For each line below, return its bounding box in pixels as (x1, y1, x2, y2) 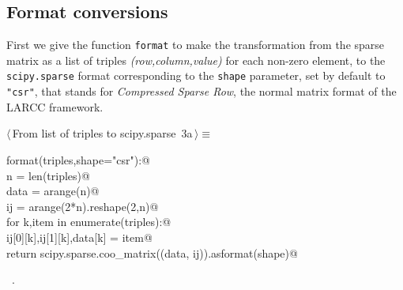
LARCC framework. (6, 98, 104, 115)
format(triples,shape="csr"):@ (6, 151, 150, 168)
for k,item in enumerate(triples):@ (6, 213, 171, 230)
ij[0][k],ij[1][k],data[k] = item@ (6, 228, 153, 245)
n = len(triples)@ (6, 167, 90, 183)
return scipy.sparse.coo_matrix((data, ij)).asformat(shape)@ (6, 244, 298, 261)
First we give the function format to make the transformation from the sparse (6, 36, 385, 53)
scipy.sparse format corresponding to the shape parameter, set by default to (6, 67, 386, 84)
